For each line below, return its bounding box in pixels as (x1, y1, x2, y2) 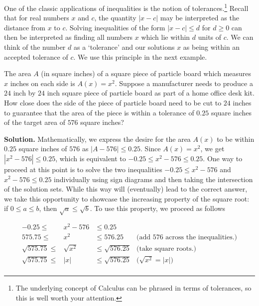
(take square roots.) (136, 245, 196, 253)
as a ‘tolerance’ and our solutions (73, 42, 175, 52)
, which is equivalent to (55, 153, 126, 163)
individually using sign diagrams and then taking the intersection (54, 174, 253, 184)
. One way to (203, 153, 243, 163)
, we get (200, 143, 225, 154)
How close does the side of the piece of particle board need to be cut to (4, 98, 222, 107)
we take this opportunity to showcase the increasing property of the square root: (4, 193, 250, 204)
